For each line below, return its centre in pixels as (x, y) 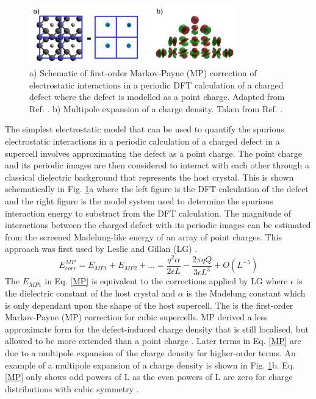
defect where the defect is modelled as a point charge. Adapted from (157, 97)
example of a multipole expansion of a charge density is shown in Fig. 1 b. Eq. (150, 365)
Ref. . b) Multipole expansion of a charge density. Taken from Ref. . (156, 108)
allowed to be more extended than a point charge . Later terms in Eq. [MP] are (153, 341)
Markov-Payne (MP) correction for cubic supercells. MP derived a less (136, 317)
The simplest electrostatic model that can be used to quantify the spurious (145, 129)
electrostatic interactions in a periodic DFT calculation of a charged (156, 84)
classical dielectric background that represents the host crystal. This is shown (149, 177)
